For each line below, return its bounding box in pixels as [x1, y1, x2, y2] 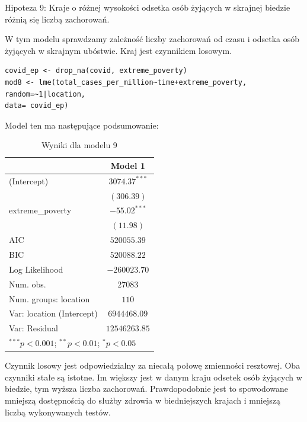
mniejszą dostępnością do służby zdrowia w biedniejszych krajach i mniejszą [5, 394, 280, 406]
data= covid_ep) [5, 101, 69, 110]
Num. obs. [9, 277, 46, 290]
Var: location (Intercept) [9, 307, 98, 319]
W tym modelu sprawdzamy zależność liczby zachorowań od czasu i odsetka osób [5, 33, 299, 45]
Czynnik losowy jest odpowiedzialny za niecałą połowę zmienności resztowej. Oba [5, 359, 300, 372]
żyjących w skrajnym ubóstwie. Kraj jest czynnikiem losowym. [5, 44, 232, 56]
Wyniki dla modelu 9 [41, 139, 117, 151]
